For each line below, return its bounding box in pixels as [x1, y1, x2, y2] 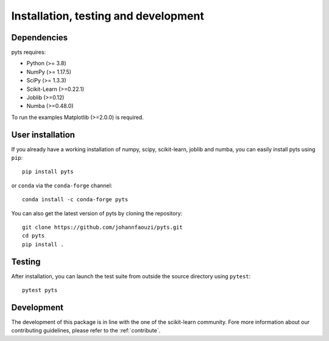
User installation [11, 129, 76, 140]
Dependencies [11, 32, 68, 43]
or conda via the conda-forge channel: [11, 182, 113, 189]
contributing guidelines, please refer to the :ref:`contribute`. [11, 327, 161, 334]
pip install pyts [22, 168, 74, 175]
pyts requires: [11, 49, 46, 56]
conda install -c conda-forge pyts [22, 196, 129, 203]
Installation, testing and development [11, 9, 204, 23]
